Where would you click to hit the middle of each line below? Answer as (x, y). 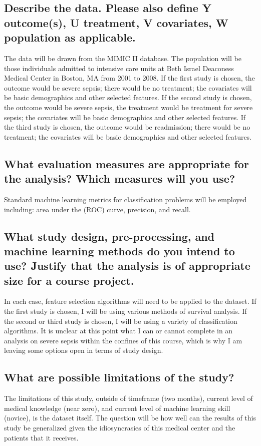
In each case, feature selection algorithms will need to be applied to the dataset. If (130, 301)
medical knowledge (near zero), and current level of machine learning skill (117, 408)
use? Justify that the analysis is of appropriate (127, 266)
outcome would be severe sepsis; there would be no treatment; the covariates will (128, 87)
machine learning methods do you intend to (119, 251)
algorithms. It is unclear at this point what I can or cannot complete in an (118, 331)
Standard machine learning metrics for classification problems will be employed (125, 199)
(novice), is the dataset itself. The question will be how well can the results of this (130, 418)
